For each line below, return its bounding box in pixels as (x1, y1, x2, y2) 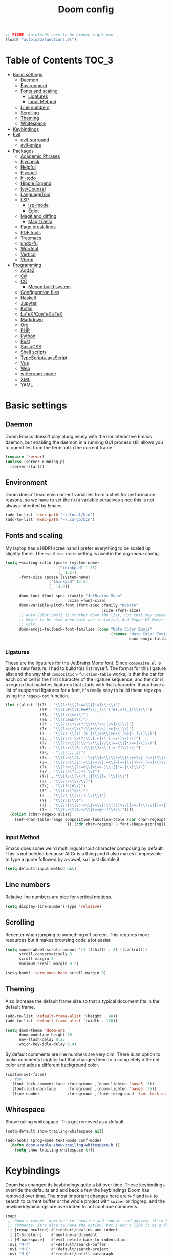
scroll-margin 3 (18, 956, 54, 961)
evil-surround (20, 137, 50, 143)
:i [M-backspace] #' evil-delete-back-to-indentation (7, 1237, 127, 1243)
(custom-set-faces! (5, 1072, 47, 1077)
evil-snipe (20, 142, 42, 148)
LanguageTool (20, 191, 51, 197)
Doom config (58, 4, 114, 15)
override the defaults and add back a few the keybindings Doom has (5, 1187, 149, 1193)
